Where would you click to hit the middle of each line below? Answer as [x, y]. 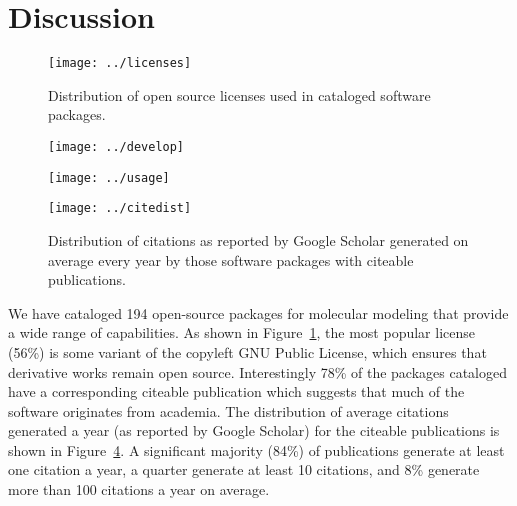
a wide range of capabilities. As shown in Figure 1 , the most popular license [241, 332]
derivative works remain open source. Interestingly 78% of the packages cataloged [258, 371]
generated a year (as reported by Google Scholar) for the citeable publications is [254, 430]
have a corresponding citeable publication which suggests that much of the [236, 391]
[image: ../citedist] [120, 208]
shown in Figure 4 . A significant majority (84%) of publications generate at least [256, 449]
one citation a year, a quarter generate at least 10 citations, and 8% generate [244, 469]
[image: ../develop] [116, 146]
